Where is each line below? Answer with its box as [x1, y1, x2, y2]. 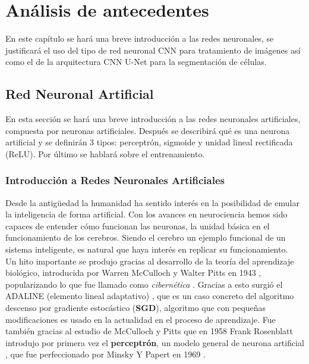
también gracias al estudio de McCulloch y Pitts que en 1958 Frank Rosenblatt [5, 325, 293, 337]
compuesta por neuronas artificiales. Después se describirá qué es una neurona [5, 124, 290, 136]
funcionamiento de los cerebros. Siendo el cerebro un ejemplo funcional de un [5, 231, 286, 244]
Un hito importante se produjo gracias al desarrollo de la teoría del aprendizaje [5, 254, 294, 267]
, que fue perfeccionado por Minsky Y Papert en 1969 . [5, 348, 206, 360]
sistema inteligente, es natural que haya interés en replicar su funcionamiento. [5, 243, 288, 256]
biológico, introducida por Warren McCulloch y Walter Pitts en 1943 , [5, 266, 261, 279]
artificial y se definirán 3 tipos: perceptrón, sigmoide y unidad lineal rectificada [5, 136, 293, 148]
